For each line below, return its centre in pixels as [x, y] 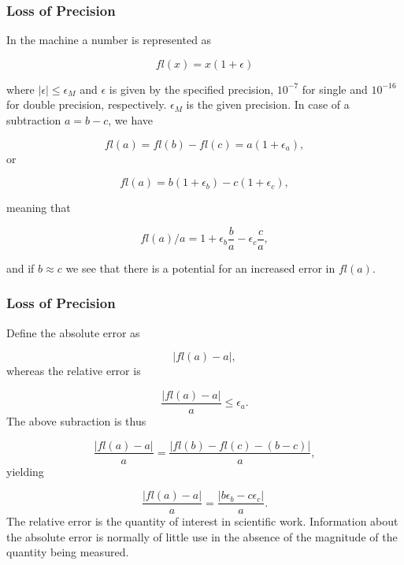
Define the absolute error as [73, 332]
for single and [335, 89]
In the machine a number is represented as [109, 40]
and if [20, 268]
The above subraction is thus [76, 420]
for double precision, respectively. [87, 104]
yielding [25, 471]
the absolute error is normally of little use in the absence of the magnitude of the [202, 536]
